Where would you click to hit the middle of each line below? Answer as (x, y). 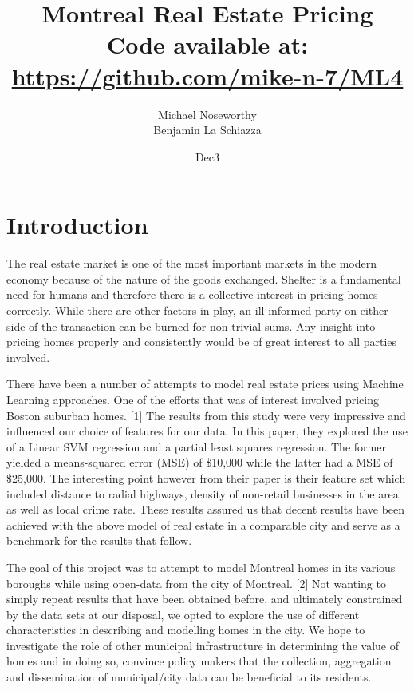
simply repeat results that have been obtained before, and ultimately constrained (205, 599)
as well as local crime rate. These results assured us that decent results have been (206, 509)
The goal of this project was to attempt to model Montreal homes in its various (201, 567)
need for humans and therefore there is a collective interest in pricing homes (192, 294)
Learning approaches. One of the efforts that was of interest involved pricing (193, 399)
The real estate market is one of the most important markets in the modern (192, 263)
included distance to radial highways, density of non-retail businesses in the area (203, 493)
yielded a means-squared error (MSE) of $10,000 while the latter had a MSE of (200, 462)
